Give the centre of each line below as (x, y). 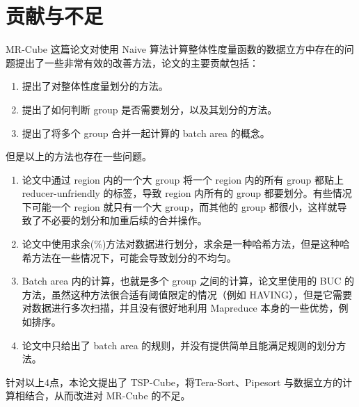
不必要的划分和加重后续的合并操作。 (124, 220)
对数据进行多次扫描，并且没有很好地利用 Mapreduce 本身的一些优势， (180, 308)
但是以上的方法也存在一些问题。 (79, 156)
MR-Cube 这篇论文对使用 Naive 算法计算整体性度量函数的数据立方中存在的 (175, 49)
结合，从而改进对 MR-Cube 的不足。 (107, 396)
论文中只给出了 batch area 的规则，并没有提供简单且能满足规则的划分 (179, 345)
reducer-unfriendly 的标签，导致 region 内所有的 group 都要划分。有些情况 (187, 193)
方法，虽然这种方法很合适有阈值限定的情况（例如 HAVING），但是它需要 (187, 294)
